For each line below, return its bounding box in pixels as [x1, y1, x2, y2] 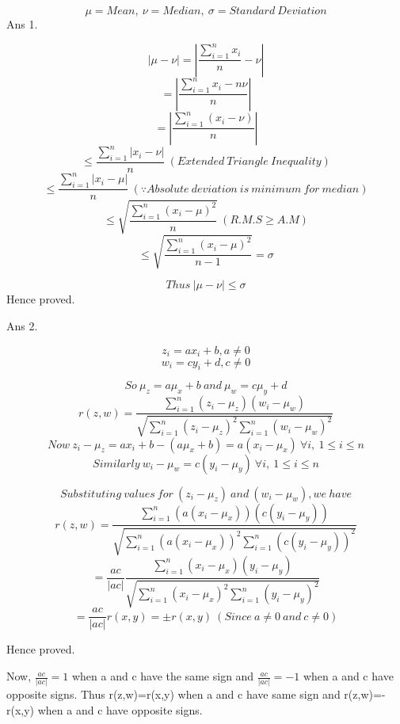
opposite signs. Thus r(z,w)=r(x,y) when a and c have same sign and [6, 686, 341, 703]
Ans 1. [6, 16, 38, 32]
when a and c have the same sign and [71, 668, 254, 684]
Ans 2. [6, 317, 38, 333]
